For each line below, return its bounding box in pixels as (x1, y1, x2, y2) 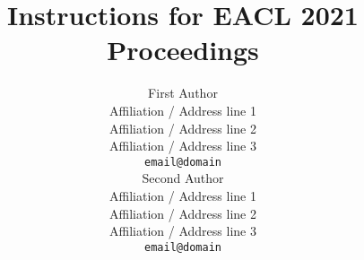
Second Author (142, 169, 224, 187)
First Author (148, 83, 218, 102)
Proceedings (107, 31, 259, 68)
